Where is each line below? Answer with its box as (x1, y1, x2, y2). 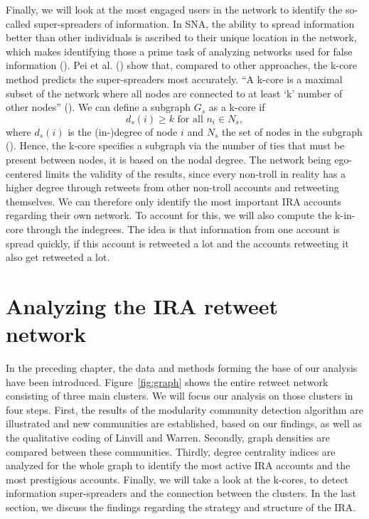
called (6, 16, 31, 31)
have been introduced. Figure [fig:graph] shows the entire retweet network (6, 374, 328, 389)
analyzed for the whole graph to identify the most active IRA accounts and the (6, 458, 351, 473)
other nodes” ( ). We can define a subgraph (6, 100, 191, 114)
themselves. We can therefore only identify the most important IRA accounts (6, 193, 341, 208)
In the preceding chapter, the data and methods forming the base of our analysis (6, 360, 358, 375)
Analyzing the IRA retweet (6, 291, 279, 320)
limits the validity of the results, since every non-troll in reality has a (45, 166, 346, 181)
